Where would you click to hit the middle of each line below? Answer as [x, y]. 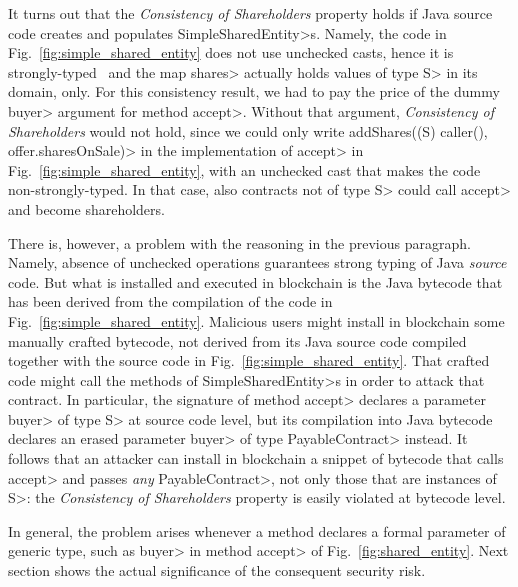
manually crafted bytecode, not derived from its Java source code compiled [237, 340]
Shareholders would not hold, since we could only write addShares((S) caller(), [248, 130]
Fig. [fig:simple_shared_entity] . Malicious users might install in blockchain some [256, 320]
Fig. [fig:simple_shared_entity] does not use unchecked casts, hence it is [231, 52]
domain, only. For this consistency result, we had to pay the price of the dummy [254, 91]
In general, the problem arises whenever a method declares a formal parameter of [257, 530]
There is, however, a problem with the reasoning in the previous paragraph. [239, 242]
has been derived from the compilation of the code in [170, 301]
